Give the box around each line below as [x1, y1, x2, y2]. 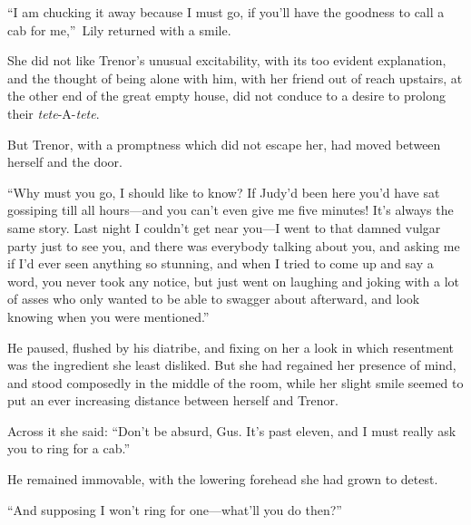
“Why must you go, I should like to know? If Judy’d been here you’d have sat [7, 182, 440, 201]
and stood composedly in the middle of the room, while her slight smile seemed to [7, 373, 464, 392]
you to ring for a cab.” [7, 439, 131, 458]
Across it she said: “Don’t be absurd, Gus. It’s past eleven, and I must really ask [7, 421, 456, 440]
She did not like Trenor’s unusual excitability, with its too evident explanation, [7, 51, 446, 70]
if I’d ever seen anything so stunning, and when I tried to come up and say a [7, 254, 434, 273]
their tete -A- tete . [7, 103, 100, 122]
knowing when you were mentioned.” [7, 306, 210, 326]
